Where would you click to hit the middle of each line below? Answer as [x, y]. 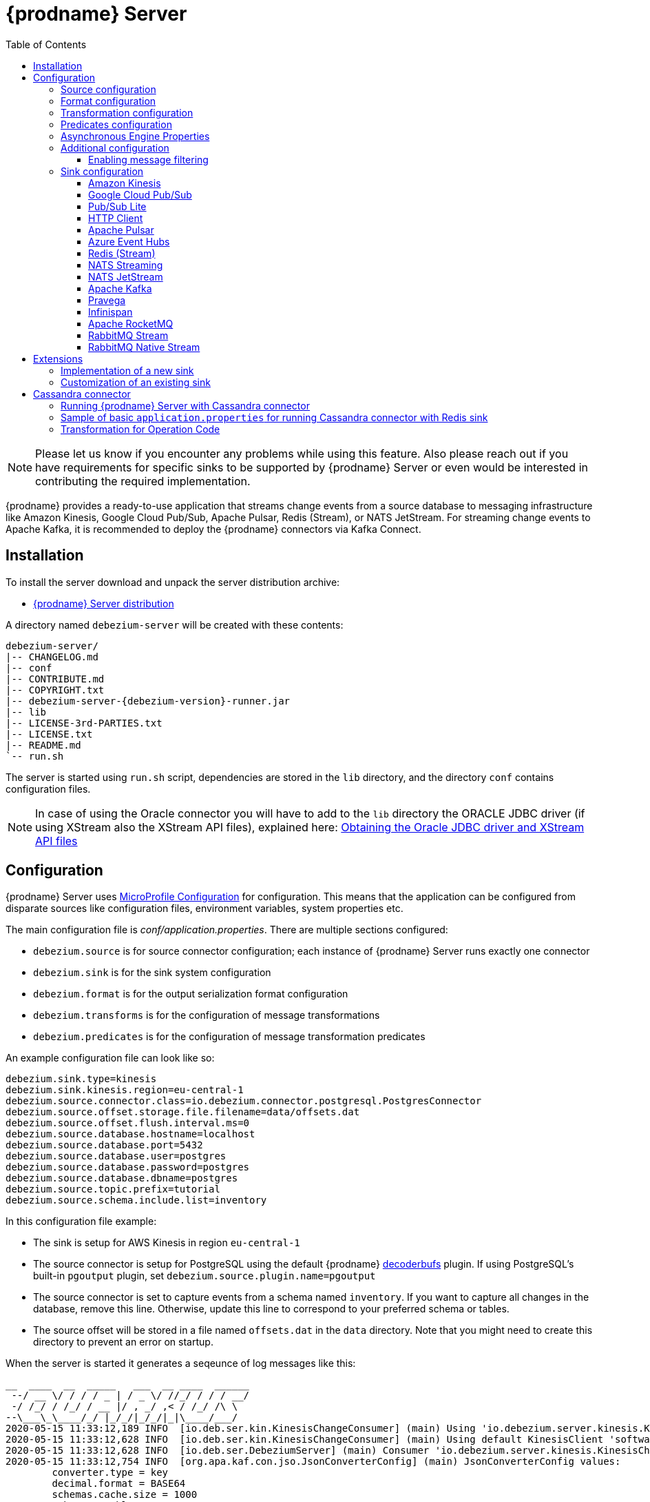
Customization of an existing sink [136, 382]
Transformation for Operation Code [140, 429]
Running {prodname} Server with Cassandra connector [185, 405]
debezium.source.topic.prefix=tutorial [113, 1189]
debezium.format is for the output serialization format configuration [191, 994]
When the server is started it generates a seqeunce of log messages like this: [181, 1363]
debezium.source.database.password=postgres [128, 1167]
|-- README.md [43, 745]
